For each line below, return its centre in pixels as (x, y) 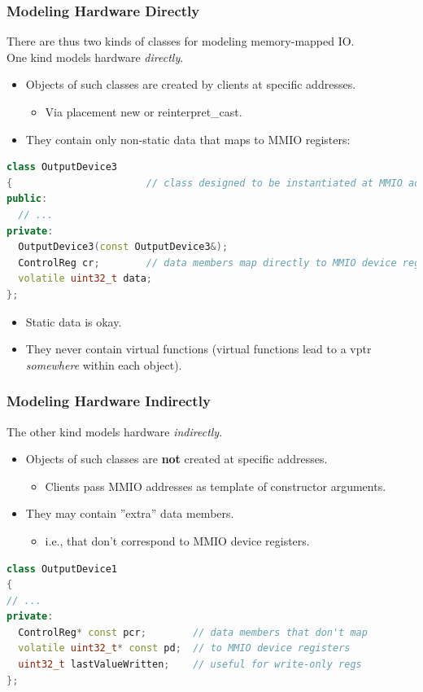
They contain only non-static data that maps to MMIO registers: (188, 139)
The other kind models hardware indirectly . (115, 431)
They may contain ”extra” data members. (130, 513)
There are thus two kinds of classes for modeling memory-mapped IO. (181, 41)
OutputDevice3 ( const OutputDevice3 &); (123, 247)
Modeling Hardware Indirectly (109, 401)
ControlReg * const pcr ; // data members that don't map (193, 632)
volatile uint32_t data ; (85, 279)
